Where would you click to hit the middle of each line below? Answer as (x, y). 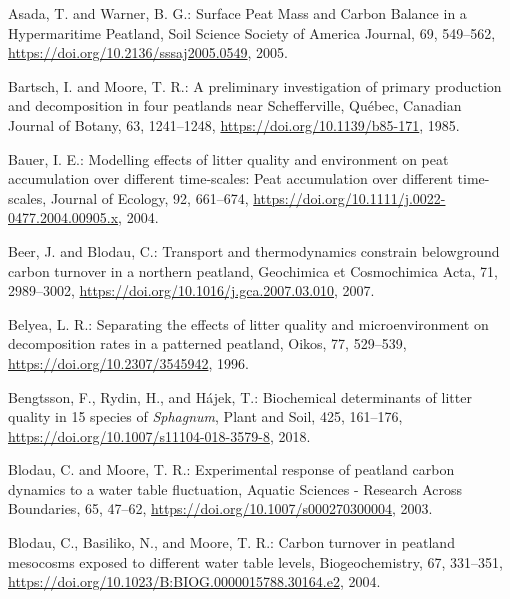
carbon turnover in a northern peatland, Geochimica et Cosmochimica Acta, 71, (253, 270)
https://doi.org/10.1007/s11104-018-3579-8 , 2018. (159, 435)
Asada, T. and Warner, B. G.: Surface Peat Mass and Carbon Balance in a (237, 13)
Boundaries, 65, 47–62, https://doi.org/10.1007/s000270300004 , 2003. (220, 508)
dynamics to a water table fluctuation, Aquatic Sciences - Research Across (235, 488)
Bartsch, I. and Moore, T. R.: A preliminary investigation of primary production (255, 85)
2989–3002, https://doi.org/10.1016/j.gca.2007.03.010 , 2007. (191, 290)
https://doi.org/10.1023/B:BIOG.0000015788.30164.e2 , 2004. (194, 581)
